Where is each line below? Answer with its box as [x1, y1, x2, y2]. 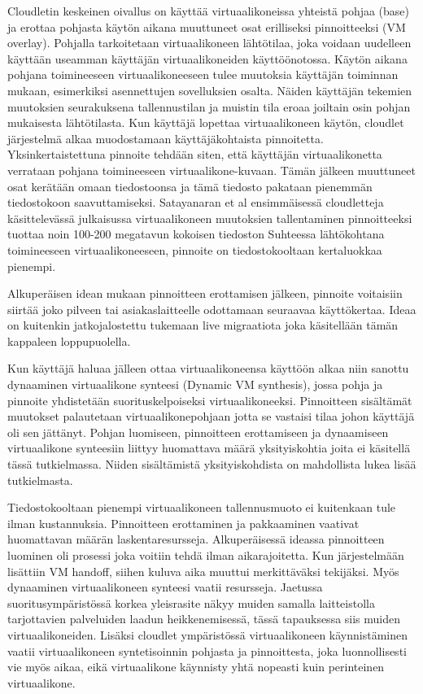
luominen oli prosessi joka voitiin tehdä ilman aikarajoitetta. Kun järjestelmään [7, 547, 404, 563]
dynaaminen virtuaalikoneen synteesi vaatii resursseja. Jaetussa [7, 578, 323, 596]
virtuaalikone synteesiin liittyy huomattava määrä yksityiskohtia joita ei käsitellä [7, 439, 411, 456]
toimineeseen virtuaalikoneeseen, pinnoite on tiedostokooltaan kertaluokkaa [7, 241, 382, 258]
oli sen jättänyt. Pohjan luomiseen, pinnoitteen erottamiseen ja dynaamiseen [7, 423, 389, 440]
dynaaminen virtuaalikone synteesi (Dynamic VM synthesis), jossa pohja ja [7, 376, 383, 393]
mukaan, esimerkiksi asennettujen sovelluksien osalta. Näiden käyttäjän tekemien [7, 81, 412, 98]
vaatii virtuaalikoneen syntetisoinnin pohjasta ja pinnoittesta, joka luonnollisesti [7, 642, 407, 659]
